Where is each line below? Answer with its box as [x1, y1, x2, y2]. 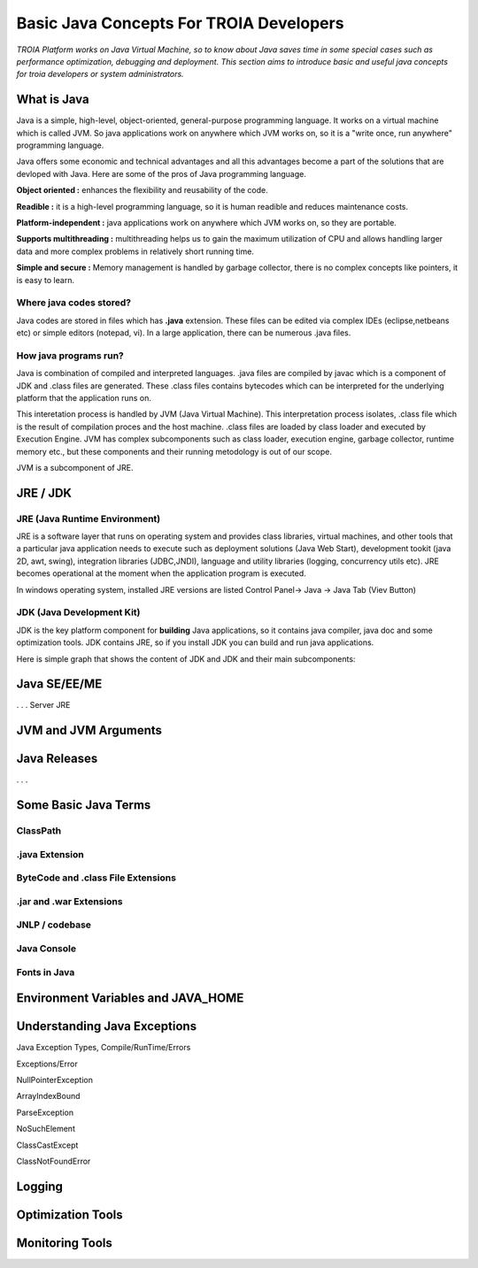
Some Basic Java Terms [16, 797, 151, 813]
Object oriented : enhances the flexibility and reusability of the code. [16, 185, 269, 196]
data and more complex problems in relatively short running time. [16, 246, 254, 257]
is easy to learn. [16, 274, 75, 285]
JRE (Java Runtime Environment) [16, 512, 161, 525]
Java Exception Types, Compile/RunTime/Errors [16, 1042, 191, 1053]
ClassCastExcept [16, 1140, 79, 1150]
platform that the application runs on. [16, 392, 152, 403]
